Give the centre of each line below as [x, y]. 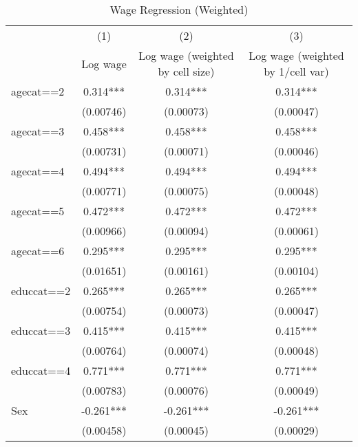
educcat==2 [41, 291]
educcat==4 [41, 370]
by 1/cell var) [296, 71]
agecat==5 [38, 211]
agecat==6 [38, 251]
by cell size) [186, 71]
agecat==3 [38, 131]
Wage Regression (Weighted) [179, 9]
